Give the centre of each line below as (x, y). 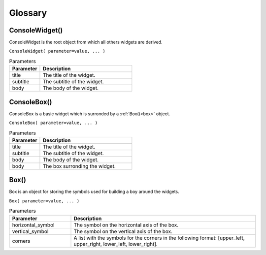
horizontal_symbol (33, 225)
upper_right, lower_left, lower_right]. (116, 244)
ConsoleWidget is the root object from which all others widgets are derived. (86, 42)
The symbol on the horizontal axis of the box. (126, 225)
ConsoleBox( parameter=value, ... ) (53, 123)
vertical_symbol (30, 231)
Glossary (28, 13)
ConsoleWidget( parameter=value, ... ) (57, 51)
